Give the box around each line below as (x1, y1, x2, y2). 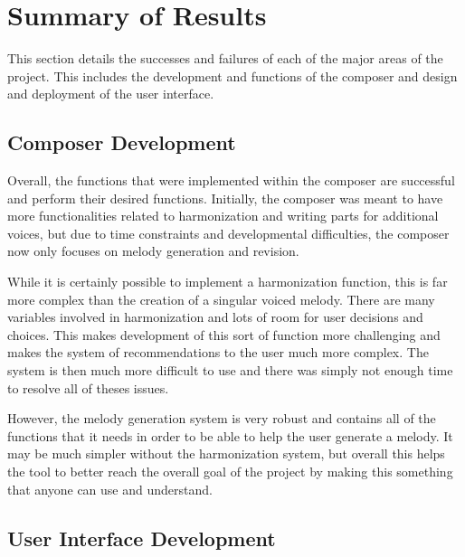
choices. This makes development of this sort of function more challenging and (7, 325, 441, 344)
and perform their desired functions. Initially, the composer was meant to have (7, 188, 443, 207)
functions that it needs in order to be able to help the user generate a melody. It (7, 426, 453, 445)
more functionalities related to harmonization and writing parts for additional (7, 206, 439, 225)
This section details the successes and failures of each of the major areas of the (7, 49, 443, 68)
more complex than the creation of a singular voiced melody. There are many (7, 289, 435, 308)
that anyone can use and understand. (7, 479, 213, 498)
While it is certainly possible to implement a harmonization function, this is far (7, 272, 448, 291)
